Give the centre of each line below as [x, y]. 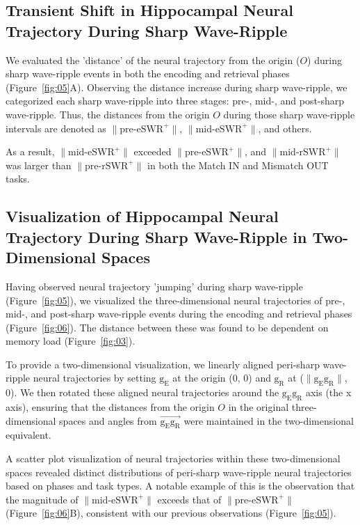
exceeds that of [189, 499]
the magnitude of [42, 499]
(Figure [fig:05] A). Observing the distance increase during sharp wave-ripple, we [177, 87]
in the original [259, 407]
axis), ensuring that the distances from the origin [110, 407]
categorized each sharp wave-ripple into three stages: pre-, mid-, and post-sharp [175, 101]
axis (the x [328, 392]
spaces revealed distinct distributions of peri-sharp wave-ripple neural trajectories [179, 472]
